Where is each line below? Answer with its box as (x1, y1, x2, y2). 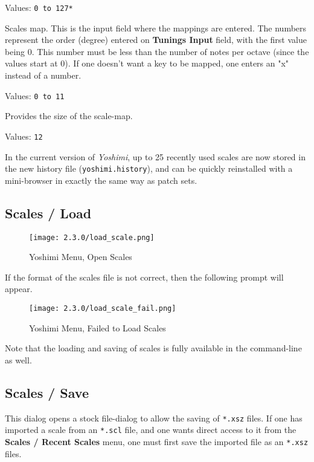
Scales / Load (5, 203, 92, 222)
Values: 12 (5, 129, 43, 142)
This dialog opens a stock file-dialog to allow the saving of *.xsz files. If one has (5, 411, 303, 424)
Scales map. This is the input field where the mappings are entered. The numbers (5, 21, 307, 34)
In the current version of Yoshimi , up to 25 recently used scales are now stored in (5, 150, 306, 163)
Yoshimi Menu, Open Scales (29, 250, 132, 263)
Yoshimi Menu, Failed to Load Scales (29, 321, 166, 334)
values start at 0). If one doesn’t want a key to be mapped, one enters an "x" (5, 57, 289, 70)
